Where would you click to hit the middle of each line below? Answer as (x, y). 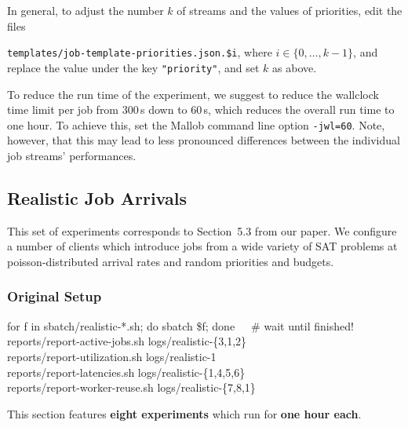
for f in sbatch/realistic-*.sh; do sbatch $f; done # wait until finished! (180, 325)
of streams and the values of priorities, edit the (290, 10)
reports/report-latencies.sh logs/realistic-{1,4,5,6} (126, 372)
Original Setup (55, 296)
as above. (295, 67)
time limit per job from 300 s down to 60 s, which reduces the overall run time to (201, 109)
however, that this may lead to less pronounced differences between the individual (204, 140)
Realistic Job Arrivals (97, 197)
